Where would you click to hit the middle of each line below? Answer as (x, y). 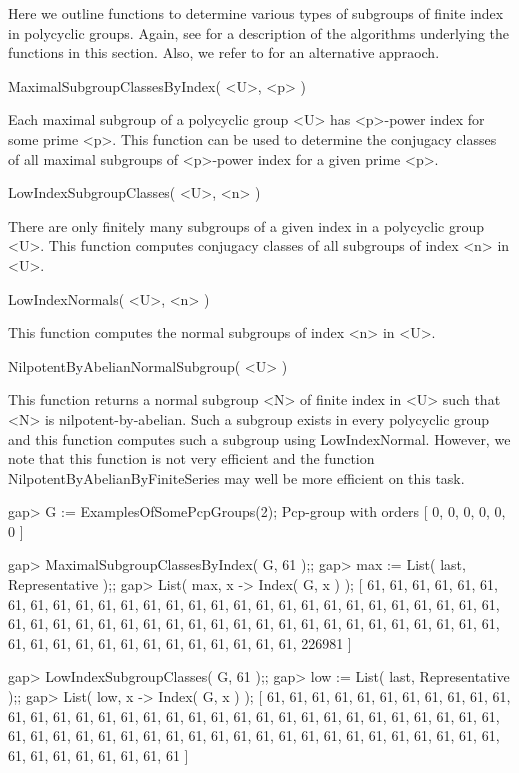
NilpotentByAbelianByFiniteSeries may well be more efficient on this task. (236, 477)
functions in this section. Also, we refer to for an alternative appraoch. (224, 52)
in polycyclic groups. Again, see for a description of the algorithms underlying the (259, 32)
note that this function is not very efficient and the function (191, 458)
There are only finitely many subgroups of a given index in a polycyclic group (246, 225)
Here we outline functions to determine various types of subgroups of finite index (256, 13)
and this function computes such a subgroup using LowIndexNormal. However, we (259, 438)
